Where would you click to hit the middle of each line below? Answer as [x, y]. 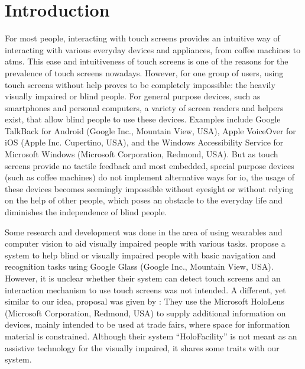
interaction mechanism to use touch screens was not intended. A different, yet [145, 289]
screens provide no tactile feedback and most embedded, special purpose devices [150, 165]
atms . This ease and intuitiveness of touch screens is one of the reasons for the [147, 61]
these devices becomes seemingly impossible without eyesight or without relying [149, 188]
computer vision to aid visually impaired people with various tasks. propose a [145, 243]
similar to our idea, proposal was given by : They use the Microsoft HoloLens [145, 301]
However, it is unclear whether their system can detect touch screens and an [143, 278]
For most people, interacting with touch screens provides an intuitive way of [142, 38]
